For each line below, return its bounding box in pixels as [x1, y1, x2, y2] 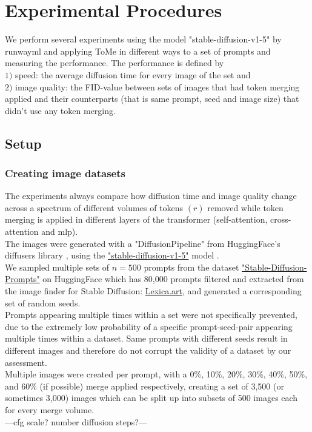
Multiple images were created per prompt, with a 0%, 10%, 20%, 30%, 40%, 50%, [5, 368, 308, 380]
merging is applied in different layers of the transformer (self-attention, [5, 213, 268, 226]
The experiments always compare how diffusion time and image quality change [5, 189, 297, 202]
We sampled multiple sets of [5, 260, 110, 273]
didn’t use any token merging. [5, 104, 116, 116]
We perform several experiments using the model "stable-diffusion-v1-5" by [5, 33, 282, 46]
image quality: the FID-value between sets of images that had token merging [15, 80, 300, 93]
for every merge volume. [5, 403, 95, 416]
